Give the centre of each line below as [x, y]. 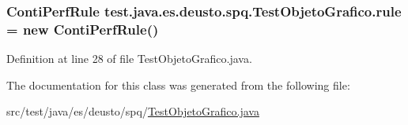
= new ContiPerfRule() [83, 29]
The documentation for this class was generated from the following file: [178, 85]
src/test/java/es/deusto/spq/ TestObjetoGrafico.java [133, 111]
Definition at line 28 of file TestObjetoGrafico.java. [129, 59]
